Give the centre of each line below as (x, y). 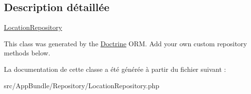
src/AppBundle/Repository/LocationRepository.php (82, 85)
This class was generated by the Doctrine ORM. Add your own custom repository (125, 43)
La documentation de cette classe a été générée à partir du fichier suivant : (115, 69)
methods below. (27, 53)
